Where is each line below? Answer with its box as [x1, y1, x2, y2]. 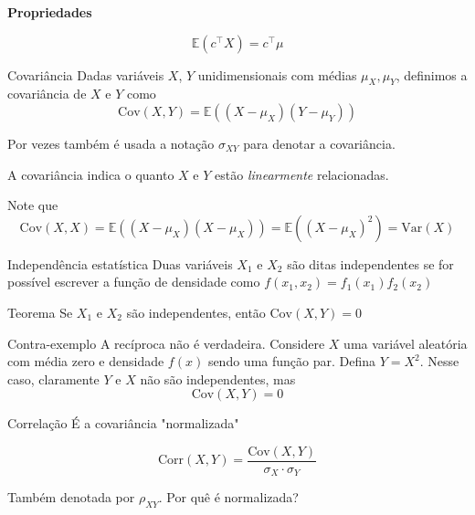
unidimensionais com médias [197, 65, 357, 84]
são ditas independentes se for [287, 254, 454, 273]
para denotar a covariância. [243, 133, 396, 152]
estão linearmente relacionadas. [215, 164, 389, 184]
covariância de [7, 84, 87, 103]
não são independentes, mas [140, 369, 296, 388]
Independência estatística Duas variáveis [7, 254, 233, 273]
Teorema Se [7, 302, 73, 321]
